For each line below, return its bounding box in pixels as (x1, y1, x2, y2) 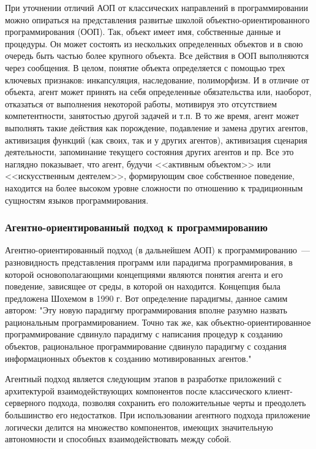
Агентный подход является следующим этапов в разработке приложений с (5, 372, 282, 385)
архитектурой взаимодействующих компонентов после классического (5, 384, 262, 397)
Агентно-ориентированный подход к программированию (5, 220, 268, 235)
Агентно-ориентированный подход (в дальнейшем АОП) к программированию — (5, 244, 310, 256)
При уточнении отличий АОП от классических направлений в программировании (5, 1, 309, 13)
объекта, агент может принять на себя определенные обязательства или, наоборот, (5, 85, 312, 98)
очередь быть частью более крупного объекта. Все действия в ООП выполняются (5, 49, 309, 62)
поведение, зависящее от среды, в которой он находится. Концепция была (5, 280, 280, 293)
